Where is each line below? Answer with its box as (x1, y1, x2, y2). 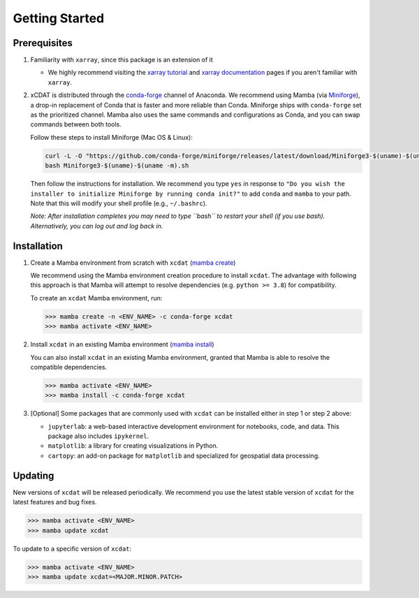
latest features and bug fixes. (13, 498, 97, 506)
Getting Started (13, 10, 105, 26)
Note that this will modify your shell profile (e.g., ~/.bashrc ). (30, 199, 207, 207)
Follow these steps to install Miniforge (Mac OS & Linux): (30, 133, 193, 141)
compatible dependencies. (30, 363, 108, 371)
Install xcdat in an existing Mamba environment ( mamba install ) (30, 340, 214, 349)
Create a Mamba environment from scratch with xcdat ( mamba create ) (30, 258, 236, 267)
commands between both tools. (30, 120, 122, 129)
